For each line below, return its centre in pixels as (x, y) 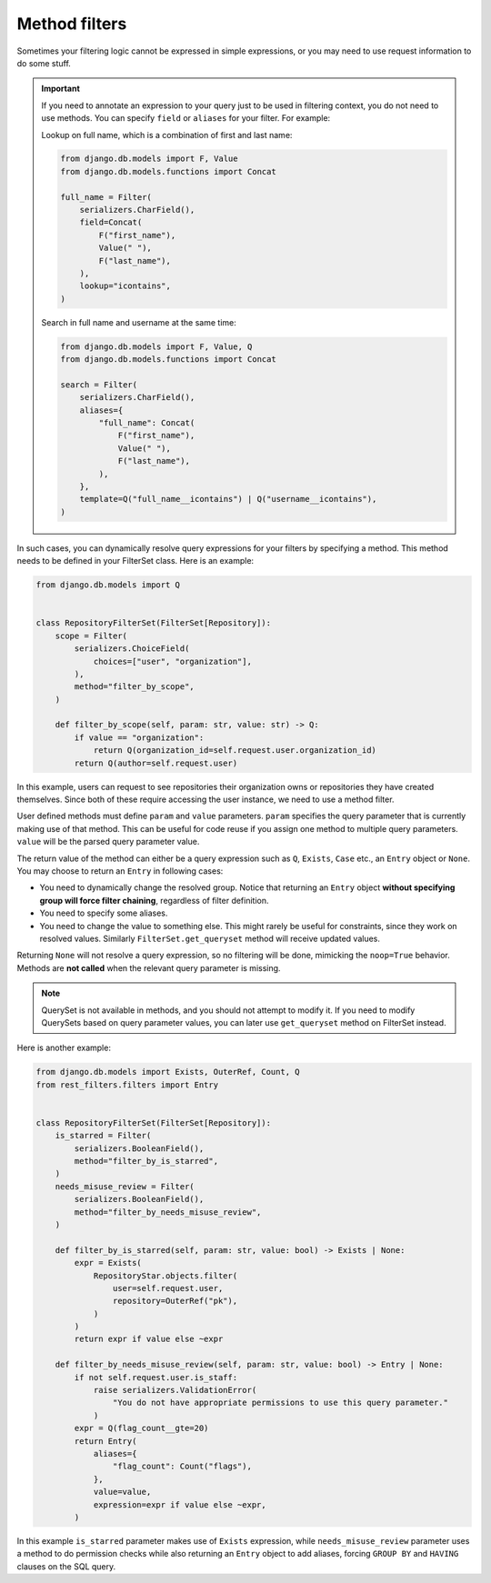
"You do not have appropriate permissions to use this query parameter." (281, 1403)
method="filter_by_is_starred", (146, 1161)
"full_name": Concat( (147, 423)
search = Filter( (99, 385)
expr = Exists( (108, 1263)
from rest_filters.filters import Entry (127, 1085)
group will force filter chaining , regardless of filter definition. (154, 900)
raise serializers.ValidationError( (175, 1390)
